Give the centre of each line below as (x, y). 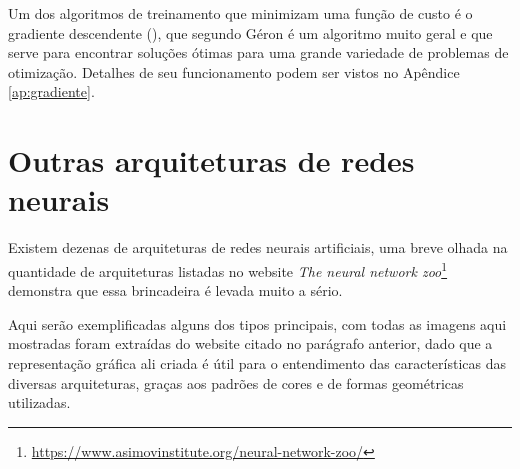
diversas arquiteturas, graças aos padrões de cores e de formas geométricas (236, 382)
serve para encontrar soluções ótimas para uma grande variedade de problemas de (258, 52)
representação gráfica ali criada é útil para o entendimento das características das (257, 362)
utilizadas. (39, 402)
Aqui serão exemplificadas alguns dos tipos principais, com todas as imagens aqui (257, 323)
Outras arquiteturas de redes (211, 160)
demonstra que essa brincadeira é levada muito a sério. (175, 290)
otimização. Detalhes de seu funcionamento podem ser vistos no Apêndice (234, 71)
